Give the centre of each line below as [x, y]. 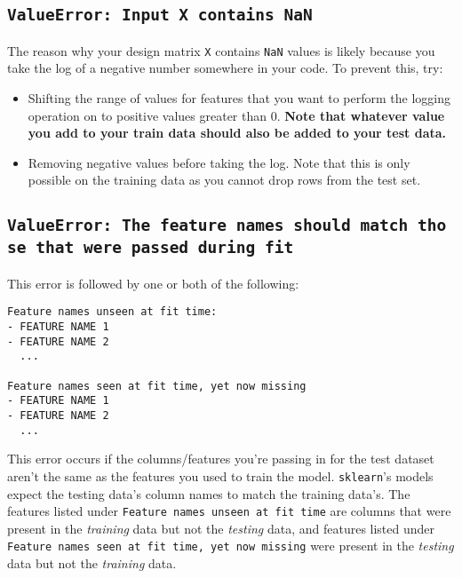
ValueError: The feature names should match [208, 226]
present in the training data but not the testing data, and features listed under [221, 528]
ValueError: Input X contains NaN [160, 15]
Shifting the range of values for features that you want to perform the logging [239, 98]
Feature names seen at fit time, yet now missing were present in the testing [231, 546]
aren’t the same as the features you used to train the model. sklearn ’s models [220, 475]
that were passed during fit [165, 248]
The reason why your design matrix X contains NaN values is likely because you [221, 50]
